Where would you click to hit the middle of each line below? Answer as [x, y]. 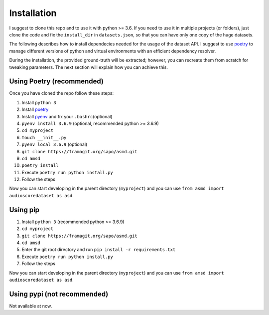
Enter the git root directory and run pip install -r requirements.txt [99, 250]
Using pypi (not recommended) [59, 294]
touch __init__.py [44, 138]
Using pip [24, 210]
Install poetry [35, 109]
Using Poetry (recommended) [57, 82]
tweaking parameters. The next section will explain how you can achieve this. [88, 67]
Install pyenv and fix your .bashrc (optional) [67, 116]
